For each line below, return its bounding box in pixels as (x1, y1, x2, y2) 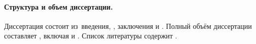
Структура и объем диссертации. (4, 1, 113, 12)
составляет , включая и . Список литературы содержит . (4, 30, 177, 41)
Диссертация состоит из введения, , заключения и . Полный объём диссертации (4, 20, 252, 31)
